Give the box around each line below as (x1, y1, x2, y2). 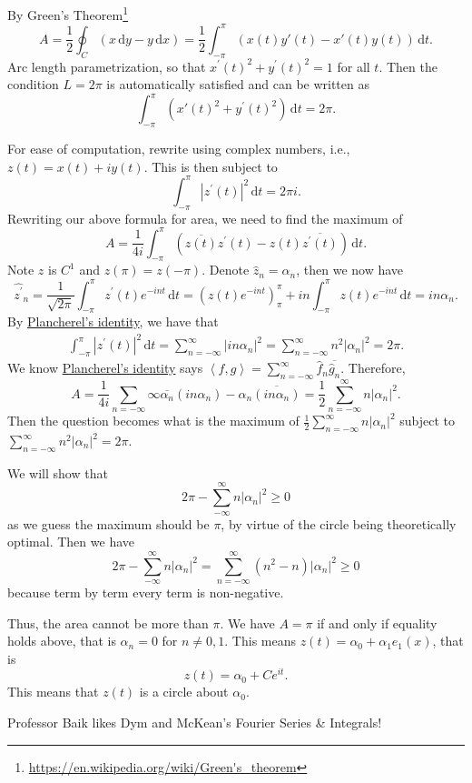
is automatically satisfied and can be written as (106, 75, 369, 94)
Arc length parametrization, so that (7, 56, 206, 75)
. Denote (202, 260, 250, 279)
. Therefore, (340, 358, 406, 377)
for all (337, 56, 370, 75)
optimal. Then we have (7, 532, 134, 551)
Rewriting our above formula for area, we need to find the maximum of (7, 208, 403, 227)
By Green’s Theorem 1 (7, 3, 129, 24)
